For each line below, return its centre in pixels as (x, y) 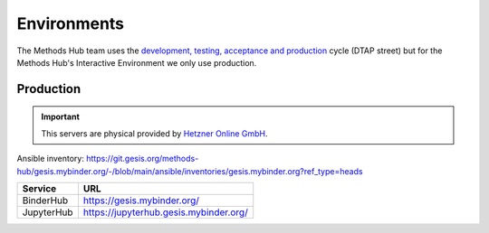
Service (39, 188)
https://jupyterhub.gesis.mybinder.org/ (165, 212)
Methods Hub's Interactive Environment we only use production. (137, 62)
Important (61, 116)
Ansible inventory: (51, 159)
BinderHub (45, 200)
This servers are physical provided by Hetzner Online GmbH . (154, 133)
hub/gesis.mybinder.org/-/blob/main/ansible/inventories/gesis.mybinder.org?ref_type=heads (190, 171)
